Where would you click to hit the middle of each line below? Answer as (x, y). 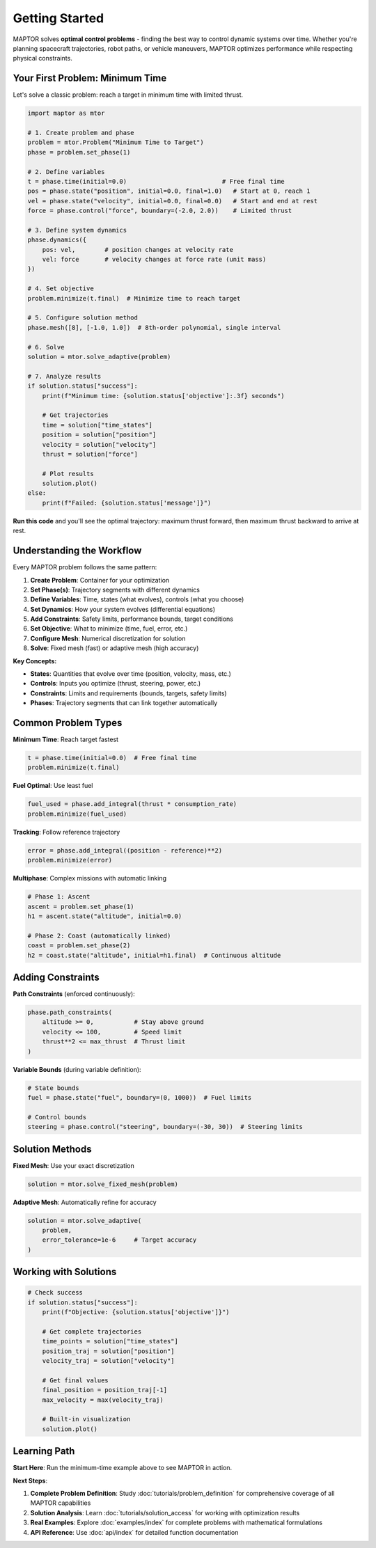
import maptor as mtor (66, 113)
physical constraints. (42, 58)
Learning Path (44, 1451)
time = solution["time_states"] (97, 425)
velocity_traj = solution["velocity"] (108, 1361)
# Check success (55, 1293)
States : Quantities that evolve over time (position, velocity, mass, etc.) (131, 674)
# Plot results (68, 474)
